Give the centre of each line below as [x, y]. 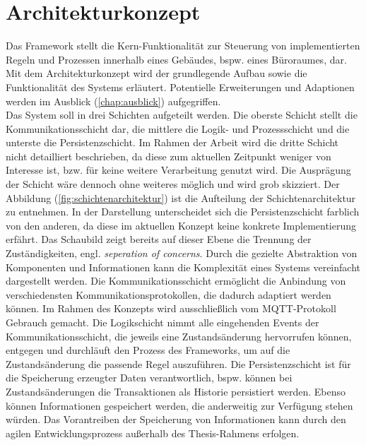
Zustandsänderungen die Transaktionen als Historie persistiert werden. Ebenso [176, 391]
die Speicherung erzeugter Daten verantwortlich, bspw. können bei [149, 378]
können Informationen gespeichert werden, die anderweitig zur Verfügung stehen [179, 405]
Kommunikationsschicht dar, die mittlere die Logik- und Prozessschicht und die [178, 128]
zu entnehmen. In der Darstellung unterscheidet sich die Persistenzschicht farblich [183, 212]
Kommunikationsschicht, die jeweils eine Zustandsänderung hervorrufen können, [179, 336]
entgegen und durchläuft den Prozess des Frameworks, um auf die [148, 350]
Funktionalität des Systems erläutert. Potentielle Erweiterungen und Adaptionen [180, 87]
